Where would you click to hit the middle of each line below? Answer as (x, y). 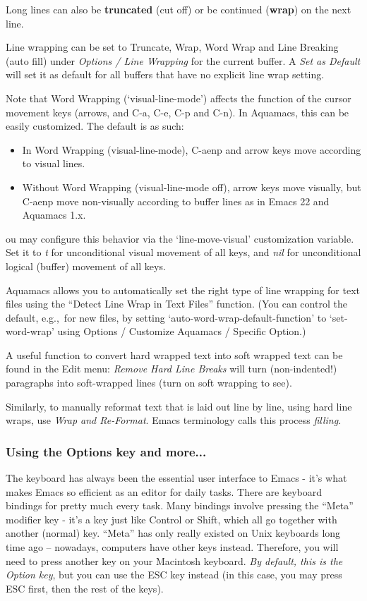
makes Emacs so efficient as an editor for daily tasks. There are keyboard (164, 491)
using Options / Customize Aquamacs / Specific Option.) (182, 331)
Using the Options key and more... (106, 451)
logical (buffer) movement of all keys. (86, 266)
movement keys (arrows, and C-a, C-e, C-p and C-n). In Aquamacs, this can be (178, 112)
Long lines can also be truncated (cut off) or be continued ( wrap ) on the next (179, 9)
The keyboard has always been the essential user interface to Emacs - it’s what (176, 478)
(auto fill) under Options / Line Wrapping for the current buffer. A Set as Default (183, 60)
